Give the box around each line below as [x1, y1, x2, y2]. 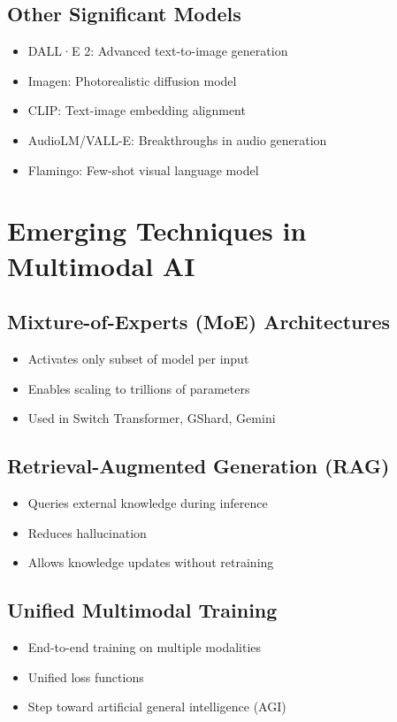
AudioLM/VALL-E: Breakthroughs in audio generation [27, 130, 327, 149]
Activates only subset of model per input [27, 349, 249, 367]
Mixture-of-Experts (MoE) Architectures [7, 308, 391, 335]
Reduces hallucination [27, 523, 147, 541]
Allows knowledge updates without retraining [27, 553, 274, 572]
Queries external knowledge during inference [27, 493, 268, 511]
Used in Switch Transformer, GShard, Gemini [27, 409, 276, 427]
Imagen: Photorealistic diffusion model [27, 71, 237, 89]
